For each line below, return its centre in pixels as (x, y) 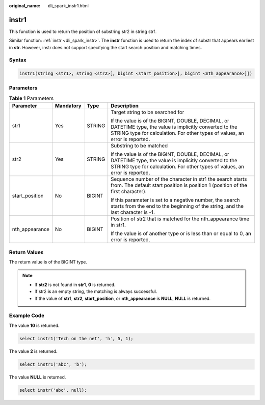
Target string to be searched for (147, 112)
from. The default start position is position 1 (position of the (179, 185)
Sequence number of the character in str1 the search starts (179, 179)
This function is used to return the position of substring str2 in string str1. (83, 31)
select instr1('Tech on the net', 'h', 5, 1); (76, 338)
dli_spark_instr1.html (68, 6)
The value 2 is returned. (33, 351)
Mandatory (68, 106)
